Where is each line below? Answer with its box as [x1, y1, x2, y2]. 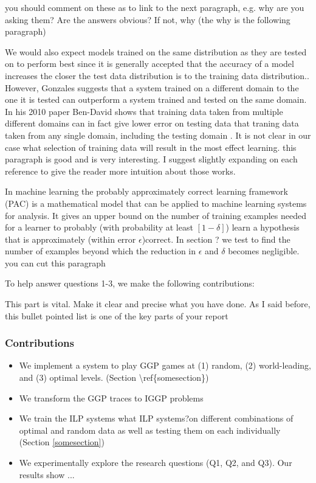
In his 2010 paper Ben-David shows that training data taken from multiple [5, 105, 283, 117]
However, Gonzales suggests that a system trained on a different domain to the [5, 81, 299, 94]
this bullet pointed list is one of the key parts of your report [5, 309, 228, 322]
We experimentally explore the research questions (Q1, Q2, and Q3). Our [19, 456, 292, 469]
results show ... [19, 468, 75, 481]
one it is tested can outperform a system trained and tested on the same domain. [5, 93, 307, 106]
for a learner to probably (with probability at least [5, 221, 193, 234]
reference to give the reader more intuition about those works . [5, 164, 236, 177]
